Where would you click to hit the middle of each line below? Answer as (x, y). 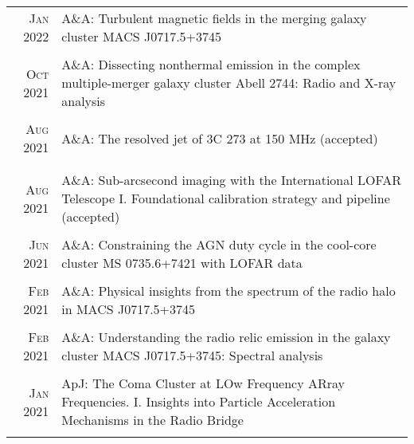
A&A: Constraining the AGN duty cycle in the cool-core (219, 244)
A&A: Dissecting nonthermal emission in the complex (211, 64)
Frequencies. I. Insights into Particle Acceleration (199, 401)
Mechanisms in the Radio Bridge (152, 420)
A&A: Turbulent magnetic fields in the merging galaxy (214, 18)
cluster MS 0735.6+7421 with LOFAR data (182, 263)
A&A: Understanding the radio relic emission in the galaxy (226, 337)
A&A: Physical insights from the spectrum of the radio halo (228, 291)
